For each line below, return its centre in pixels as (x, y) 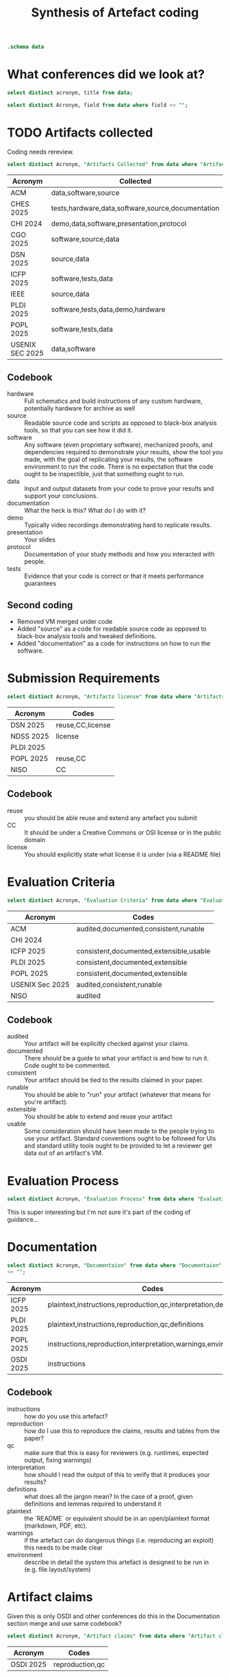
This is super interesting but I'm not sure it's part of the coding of (99, 1212)
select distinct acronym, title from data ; (70, 93)
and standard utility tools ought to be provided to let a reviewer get (118, 1146)
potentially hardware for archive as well (80, 408)
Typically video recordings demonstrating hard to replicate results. (118, 525)
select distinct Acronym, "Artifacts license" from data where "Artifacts (116, 697)
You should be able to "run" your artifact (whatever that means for (117, 1095)
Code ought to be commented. (67, 1066)
